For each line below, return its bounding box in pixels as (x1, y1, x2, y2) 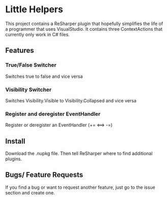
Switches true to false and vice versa (5, 73, 83, 79)
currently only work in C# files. (5, 31, 70, 37)
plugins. (5, 156, 22, 162)
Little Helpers (5, 4, 64, 15)
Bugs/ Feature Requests (5, 170, 83, 180)
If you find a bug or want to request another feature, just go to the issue (5, 184, 155, 190)
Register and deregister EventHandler (5, 110, 101, 117)
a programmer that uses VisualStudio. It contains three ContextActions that (5, 26, 163, 32)
